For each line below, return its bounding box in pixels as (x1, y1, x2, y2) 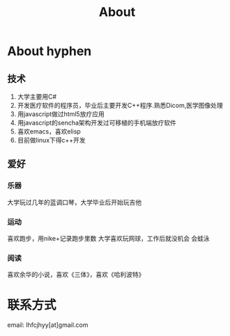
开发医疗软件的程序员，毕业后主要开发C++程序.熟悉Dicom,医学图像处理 (17, 102, 223, 109)
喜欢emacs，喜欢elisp (17, 127, 82, 136)
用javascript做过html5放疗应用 (17, 110, 105, 118)
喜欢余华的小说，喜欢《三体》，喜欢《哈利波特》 (7, 271, 145, 279)
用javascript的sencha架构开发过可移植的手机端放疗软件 (17, 119, 176, 127)
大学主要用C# (17, 93, 57, 101)
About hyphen (7, 43, 92, 59)
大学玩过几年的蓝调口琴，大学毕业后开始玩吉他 (7, 198, 141, 206)
